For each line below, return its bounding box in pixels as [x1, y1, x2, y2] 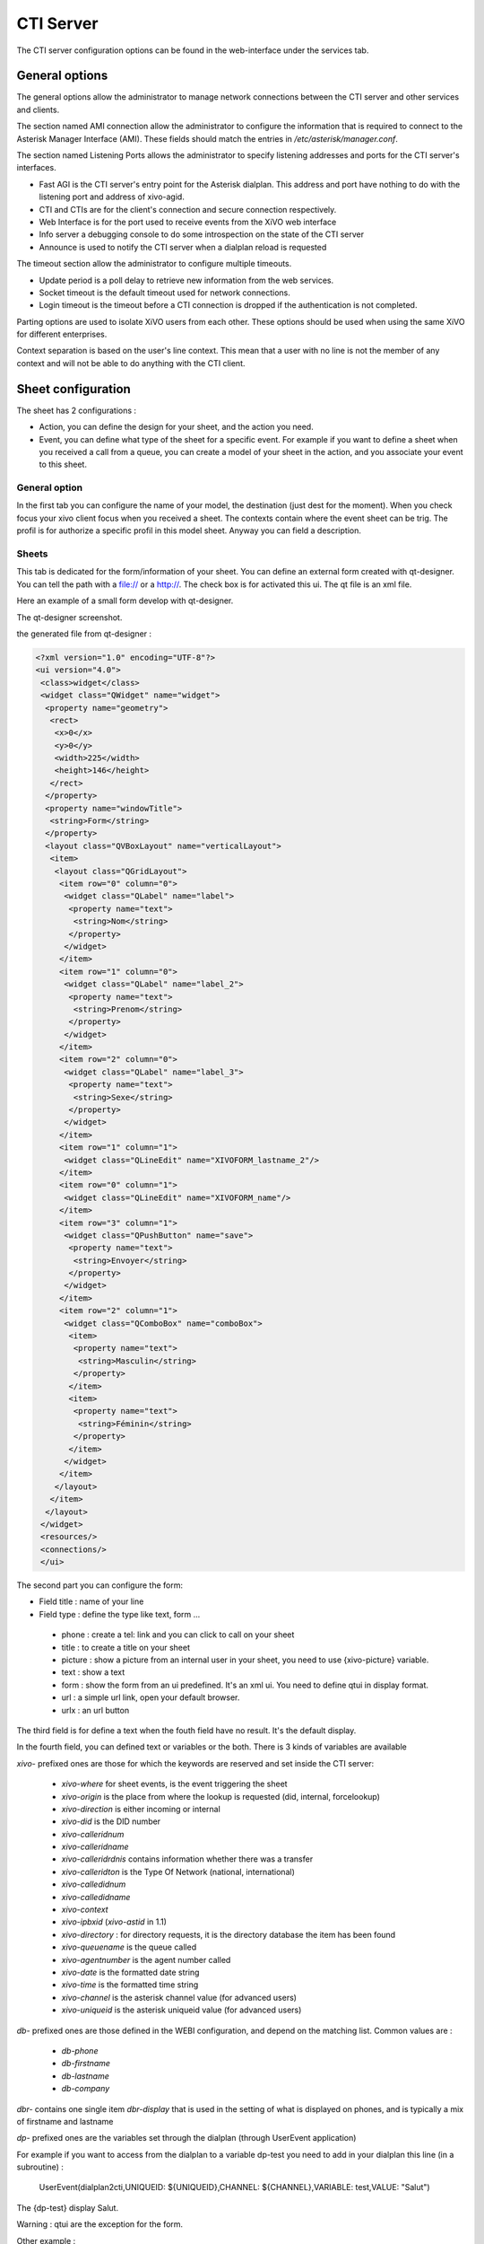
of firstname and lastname [16, 2116, 114, 2126]
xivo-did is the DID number [61, 1816, 161, 1827]
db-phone [61, 2045, 99, 2056]
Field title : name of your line [39, 1596, 144, 1607]
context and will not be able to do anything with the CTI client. [16, 357, 246, 368]
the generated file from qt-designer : [16, 628, 152, 639]
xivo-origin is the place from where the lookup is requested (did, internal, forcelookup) [61, 1791, 381, 1801]
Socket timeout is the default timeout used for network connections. [39, 287, 291, 298]
